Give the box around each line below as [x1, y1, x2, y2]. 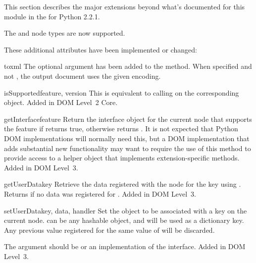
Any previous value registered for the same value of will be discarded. [4, 224, 215, 235]
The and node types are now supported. [4, 28, 125, 38]
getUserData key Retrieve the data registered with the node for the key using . [4, 179, 241, 189]
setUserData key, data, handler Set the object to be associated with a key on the [4, 205, 247, 215]
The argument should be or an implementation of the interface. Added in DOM [4, 241, 246, 252]
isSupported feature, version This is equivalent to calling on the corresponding [4, 87, 239, 98]
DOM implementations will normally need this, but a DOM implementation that [4, 133, 250, 143]
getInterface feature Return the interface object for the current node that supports [4, 113, 252, 124]
